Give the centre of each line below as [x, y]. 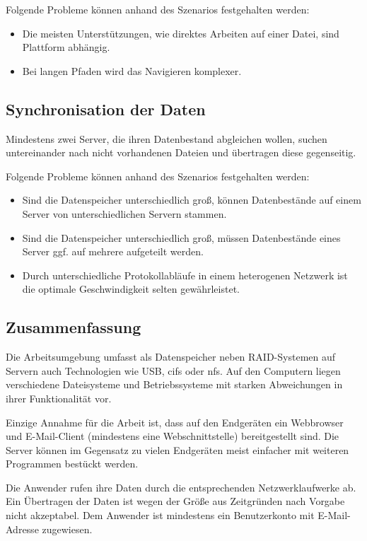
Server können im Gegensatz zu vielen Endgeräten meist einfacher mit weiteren [177, 449]
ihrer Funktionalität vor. [59, 398]
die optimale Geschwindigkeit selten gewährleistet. [131, 289]
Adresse [22, 529]
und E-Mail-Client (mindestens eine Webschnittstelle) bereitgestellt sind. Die [173, 436]
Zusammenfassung [74, 327]
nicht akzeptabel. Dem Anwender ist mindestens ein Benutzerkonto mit [160, 515]
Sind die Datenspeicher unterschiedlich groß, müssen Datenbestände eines [181, 237]
